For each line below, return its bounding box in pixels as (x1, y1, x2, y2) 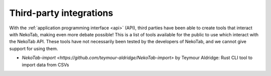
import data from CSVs (22, 62, 69, 68)
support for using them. (9, 45, 58, 52)
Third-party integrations (9, 7, 113, 18)
